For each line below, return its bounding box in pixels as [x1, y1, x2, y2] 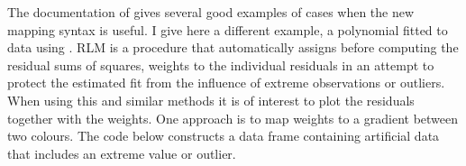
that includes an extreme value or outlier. [7, 143, 236, 162]
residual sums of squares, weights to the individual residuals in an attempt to [7, 55, 434, 74]
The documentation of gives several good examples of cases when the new [7, 3, 415, 21]
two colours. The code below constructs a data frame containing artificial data [7, 126, 440, 145]
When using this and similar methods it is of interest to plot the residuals [7, 90, 415, 109]
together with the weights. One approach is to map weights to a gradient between [7, 108, 459, 127]
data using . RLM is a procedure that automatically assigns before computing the [7, 38, 459, 57]
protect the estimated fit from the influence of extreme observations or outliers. [7, 73, 445, 92]
